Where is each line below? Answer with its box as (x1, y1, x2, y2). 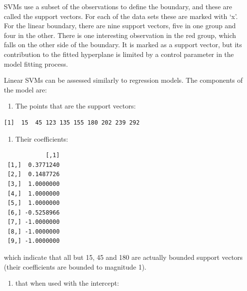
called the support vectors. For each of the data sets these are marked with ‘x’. (4, 11, 238, 21)
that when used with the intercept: (15, 278, 119, 288)
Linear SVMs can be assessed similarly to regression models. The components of (4, 75, 243, 85)
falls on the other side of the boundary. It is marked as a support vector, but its (4, 39, 242, 50)
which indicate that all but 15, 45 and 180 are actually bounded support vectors (4, 252, 243, 262)
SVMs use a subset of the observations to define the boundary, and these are (4, 1, 232, 11)
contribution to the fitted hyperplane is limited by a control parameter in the (4, 49, 234, 59)
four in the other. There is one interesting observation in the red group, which (4, 30, 236, 40)
